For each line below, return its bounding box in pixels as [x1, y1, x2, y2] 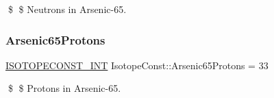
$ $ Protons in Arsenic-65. [8, 81, 121, 95]
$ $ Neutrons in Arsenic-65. [8, 2, 127, 16]
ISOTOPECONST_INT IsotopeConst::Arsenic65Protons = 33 [5, 58, 269, 72]
